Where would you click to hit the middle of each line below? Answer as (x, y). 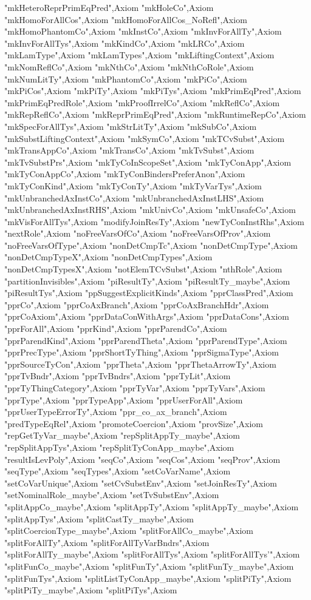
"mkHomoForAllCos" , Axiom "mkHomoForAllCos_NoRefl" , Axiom (126, 19)
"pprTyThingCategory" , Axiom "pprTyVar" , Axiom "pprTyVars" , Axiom (135, 388)
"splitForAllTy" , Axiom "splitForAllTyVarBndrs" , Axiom (107, 542)
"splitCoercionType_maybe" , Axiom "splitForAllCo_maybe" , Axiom (129, 531)
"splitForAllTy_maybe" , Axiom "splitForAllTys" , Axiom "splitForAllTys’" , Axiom (152, 554)
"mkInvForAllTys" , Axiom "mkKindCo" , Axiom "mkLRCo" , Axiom (125, 43)
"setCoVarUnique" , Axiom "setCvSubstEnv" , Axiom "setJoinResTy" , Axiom (141, 483)
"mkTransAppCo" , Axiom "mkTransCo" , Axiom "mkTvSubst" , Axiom (129, 150)
